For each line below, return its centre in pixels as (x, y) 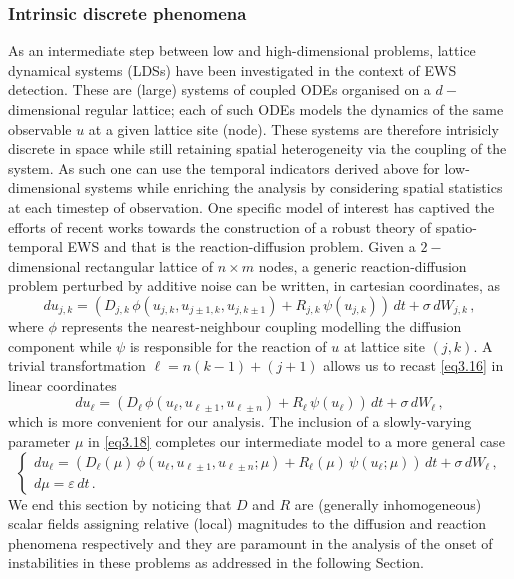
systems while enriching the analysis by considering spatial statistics (294, 187)
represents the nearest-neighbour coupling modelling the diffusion (261, 325)
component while (60, 345)
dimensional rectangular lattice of (111, 265)
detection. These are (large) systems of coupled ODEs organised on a (219, 89)
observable (40, 128)
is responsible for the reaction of (228, 345)
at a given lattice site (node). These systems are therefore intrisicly (293, 128)
